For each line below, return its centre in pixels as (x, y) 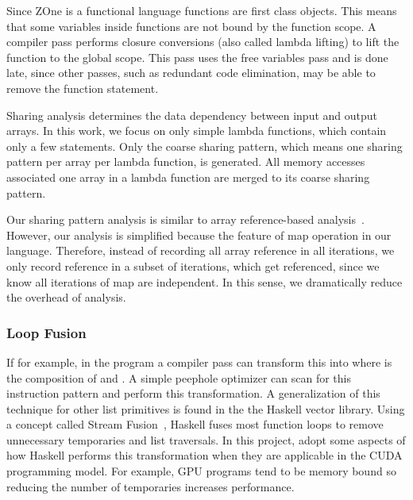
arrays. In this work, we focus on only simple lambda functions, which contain (197, 131)
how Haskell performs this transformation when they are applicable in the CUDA (205, 455)
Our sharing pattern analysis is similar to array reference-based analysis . (185, 219)
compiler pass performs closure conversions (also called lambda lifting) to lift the (203, 42)
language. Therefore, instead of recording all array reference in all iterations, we (201, 250)
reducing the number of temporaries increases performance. (151, 486)
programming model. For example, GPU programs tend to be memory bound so (201, 471)
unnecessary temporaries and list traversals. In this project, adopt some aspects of (206, 439)
